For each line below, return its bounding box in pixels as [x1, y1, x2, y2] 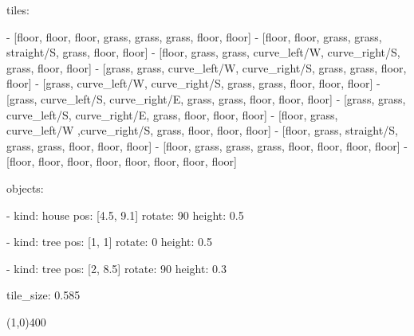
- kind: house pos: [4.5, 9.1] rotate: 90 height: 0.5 [6, 206, 244, 223]
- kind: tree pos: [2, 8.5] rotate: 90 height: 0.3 [6, 260, 227, 276]
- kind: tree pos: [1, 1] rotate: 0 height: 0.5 [6, 233, 212, 250]
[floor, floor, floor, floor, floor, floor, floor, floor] [6, 153, 237, 170]
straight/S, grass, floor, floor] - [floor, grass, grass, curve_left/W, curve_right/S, [6, 44, 400, 61]
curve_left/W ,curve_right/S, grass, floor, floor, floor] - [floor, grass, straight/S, [6, 122, 398, 139]
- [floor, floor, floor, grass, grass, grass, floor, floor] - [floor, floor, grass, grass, [6, 28, 382, 45]
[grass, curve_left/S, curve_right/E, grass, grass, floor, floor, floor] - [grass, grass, [6, 90, 406, 107]
